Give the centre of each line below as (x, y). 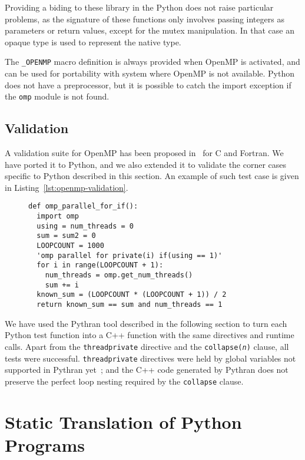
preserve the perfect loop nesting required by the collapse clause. (124, 381)
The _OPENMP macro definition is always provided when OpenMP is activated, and (152, 62)
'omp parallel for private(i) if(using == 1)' (130, 255)
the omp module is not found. (57, 96)
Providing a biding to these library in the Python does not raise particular (139, 7)
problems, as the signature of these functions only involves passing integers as (145, 19)
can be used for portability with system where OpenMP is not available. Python (150, 73)
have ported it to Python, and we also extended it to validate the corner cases (146, 164)
